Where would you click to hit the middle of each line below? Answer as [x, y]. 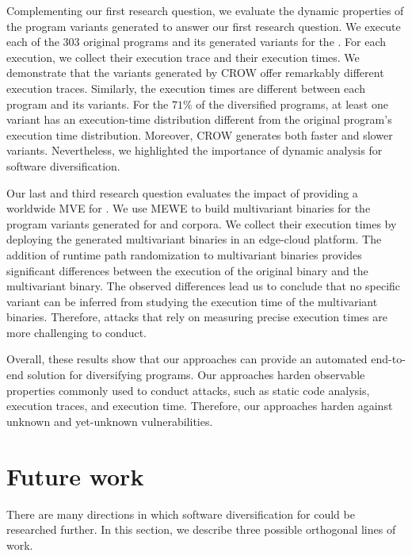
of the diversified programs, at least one [292, 104]
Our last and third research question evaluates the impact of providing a [182, 192]
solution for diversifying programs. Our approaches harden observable [196, 375]
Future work [75, 475]
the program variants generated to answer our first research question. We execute [204, 26]
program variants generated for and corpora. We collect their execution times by [202, 223]
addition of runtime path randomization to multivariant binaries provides [184, 254]
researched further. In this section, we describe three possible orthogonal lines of [201, 529]
